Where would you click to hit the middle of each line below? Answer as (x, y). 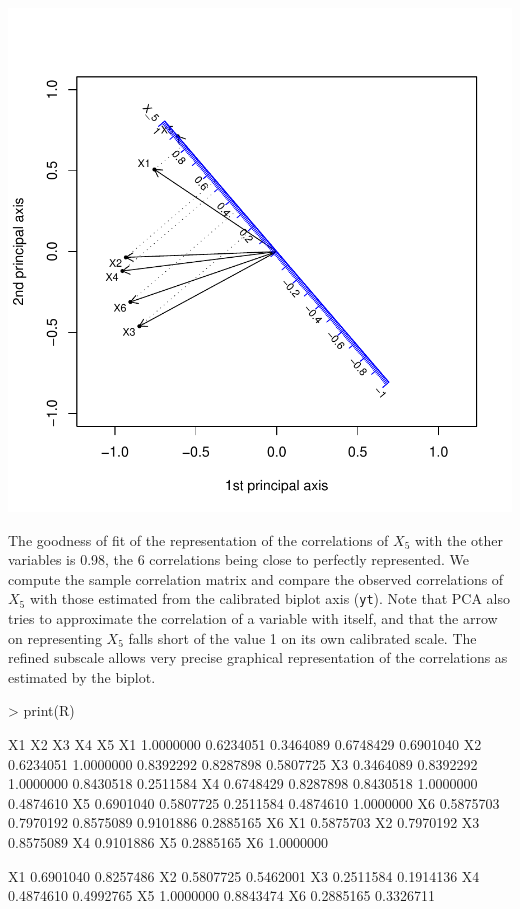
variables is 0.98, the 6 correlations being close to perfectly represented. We (239, 559)
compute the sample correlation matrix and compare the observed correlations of (256, 578)
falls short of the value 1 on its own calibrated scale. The (302, 637)
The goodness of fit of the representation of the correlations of (198, 539)
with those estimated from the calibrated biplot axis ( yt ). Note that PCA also (269, 598)
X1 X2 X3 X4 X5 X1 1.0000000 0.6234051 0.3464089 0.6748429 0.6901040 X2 (245, 744)
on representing (55, 637)
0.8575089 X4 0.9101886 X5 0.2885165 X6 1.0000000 (168, 841)
